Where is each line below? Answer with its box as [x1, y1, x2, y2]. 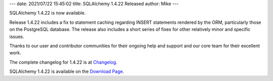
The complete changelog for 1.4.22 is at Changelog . [9, 59, 117, 65]
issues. [9, 33, 25, 39]
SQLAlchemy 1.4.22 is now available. [9, 10, 86, 16]
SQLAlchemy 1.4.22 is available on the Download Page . [9, 68, 124, 74]
